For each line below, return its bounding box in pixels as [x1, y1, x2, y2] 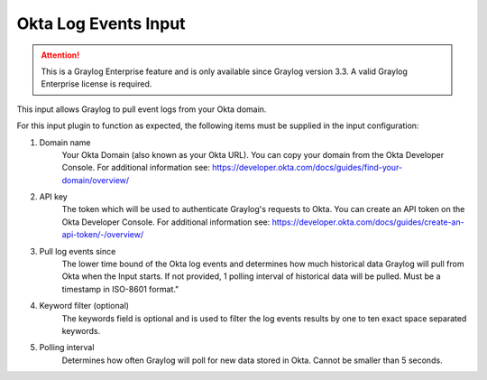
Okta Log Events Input [16, 14, 186, 33]
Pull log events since [39, 246, 116, 256]
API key [39, 191, 68, 202]
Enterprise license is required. [41, 79, 152, 89]
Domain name [39, 136, 91, 148]
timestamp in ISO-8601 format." [61, 283, 179, 294]
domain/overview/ [61, 174, 130, 185]
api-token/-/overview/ [61, 229, 144, 240]
